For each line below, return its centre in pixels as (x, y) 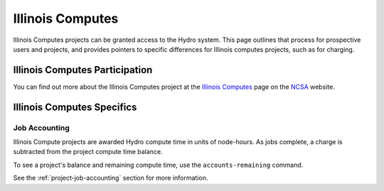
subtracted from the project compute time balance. (88, 152)
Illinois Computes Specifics (75, 107)
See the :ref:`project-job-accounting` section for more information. (111, 178)
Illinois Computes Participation (83, 70)
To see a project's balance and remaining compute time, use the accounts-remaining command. (158, 165)
